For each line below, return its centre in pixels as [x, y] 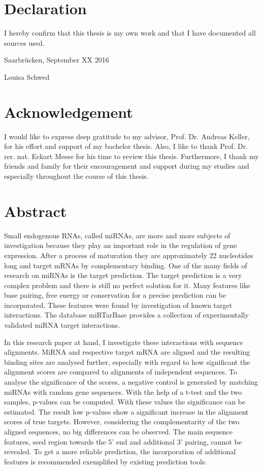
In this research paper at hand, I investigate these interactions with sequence [124, 342]
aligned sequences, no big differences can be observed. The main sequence [118, 431]
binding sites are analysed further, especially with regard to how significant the [127, 362]
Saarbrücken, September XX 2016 [57, 60]
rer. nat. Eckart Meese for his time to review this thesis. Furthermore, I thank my [131, 156]
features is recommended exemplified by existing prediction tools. [106, 461]
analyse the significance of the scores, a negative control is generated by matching [131, 382]
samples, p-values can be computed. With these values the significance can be [125, 402]
